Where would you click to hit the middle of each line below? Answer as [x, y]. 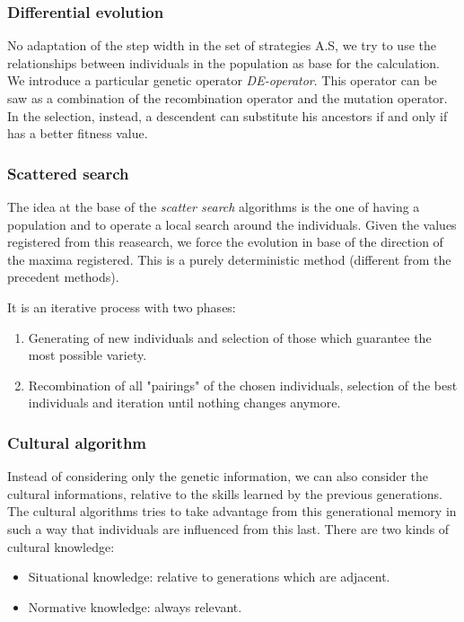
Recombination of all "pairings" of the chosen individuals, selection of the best [243, 385]
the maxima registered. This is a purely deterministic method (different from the [229, 259]
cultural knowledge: [61, 546]
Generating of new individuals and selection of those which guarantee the [230, 337]
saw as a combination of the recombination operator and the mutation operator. [228, 98]
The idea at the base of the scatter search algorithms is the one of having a [214, 206]
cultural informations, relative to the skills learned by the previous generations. [225, 493]
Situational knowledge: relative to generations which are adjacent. [209, 577]
